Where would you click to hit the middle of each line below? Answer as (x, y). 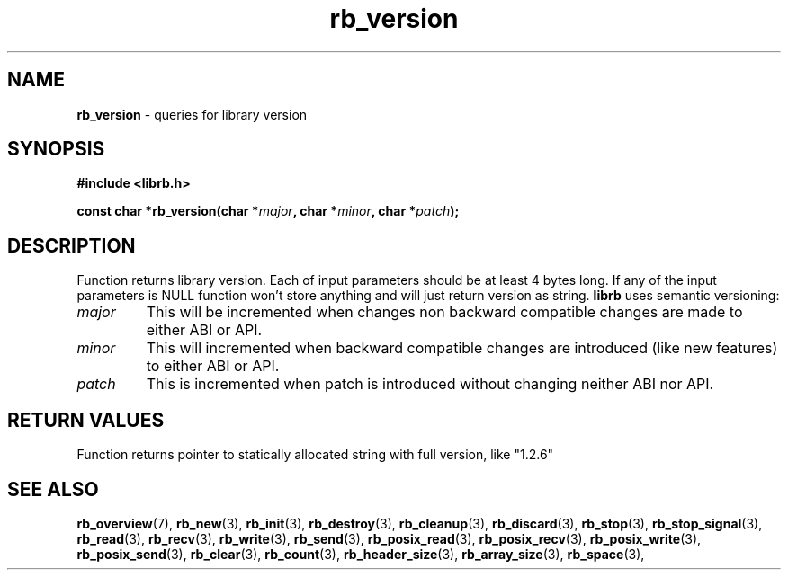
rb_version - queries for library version (192, 114)
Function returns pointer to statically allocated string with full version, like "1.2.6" (315, 455)
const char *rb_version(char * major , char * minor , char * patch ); (268, 211)
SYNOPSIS (56, 149)
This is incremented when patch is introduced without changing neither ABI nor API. (430, 384)
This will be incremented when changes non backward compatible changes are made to (444, 312)
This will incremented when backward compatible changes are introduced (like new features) (462, 348)
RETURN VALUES (86, 420)
